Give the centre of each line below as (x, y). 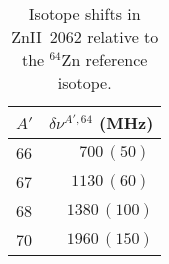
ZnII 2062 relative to (85, 36)
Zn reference (104, 59)
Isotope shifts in (84, 13)
